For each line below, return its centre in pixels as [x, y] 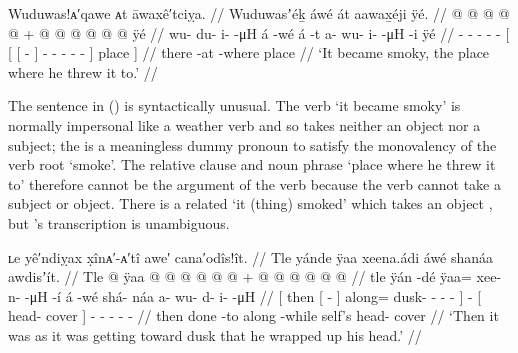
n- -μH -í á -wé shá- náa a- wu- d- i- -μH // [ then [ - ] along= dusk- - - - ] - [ [245, 295]
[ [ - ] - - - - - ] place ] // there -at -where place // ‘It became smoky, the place [249, 52]
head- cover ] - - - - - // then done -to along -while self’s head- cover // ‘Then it [253, 315]
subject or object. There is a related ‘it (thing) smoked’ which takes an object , [250, 203]
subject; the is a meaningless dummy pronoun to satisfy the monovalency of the [252, 144]
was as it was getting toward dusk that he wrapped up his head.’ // [215, 334]
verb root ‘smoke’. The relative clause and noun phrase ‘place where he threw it [252, 164]
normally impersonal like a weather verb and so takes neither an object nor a [244, 124]
